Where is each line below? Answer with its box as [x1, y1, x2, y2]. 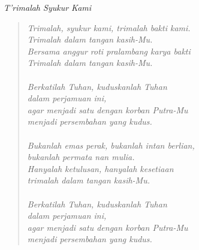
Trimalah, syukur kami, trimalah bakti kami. [27, 21, 191, 34]
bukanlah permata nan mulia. [27, 150, 135, 163]
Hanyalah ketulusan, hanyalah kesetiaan [27, 162, 174, 174]
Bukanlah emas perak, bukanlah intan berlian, [27, 138, 195, 151]
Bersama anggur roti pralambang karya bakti [27, 44, 191, 57]
